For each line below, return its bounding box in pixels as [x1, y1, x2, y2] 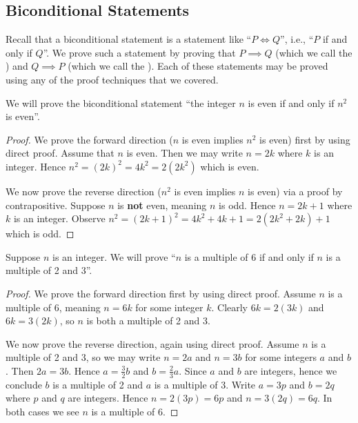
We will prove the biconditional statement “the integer [6, 95, 236, 110]
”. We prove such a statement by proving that [43, 45, 236, 59]
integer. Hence [6, 159, 66, 173]
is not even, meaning [117, 197, 207, 212]
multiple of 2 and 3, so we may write [6, 350, 161, 364]
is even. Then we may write [126, 146, 243, 160]
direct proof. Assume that [6, 146, 115, 160]
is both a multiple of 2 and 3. [86, 313, 210, 328]
